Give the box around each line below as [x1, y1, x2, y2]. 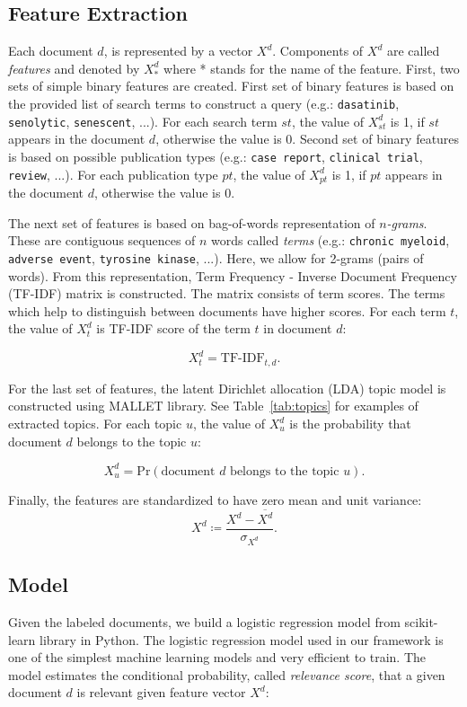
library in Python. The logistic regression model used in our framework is [40, 630, 444, 649]
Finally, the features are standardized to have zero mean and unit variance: [8, 490, 422, 508]
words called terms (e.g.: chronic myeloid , [211, 231, 450, 250]
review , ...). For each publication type [8, 164, 218, 183]
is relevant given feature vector [76, 683, 246, 702]
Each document [8, 41, 93, 60]
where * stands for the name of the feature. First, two [163, 58, 460, 77]
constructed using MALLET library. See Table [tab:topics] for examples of [8, 396, 419, 415]
